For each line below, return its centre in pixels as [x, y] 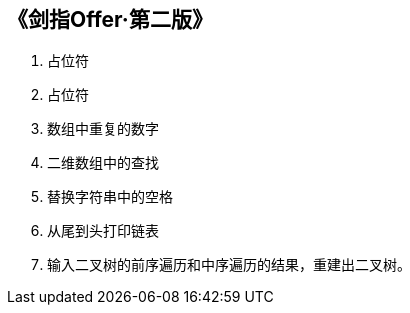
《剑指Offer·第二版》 [110, 19]
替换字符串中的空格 [110, 197]
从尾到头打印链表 [103, 231]
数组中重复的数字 [103, 129]
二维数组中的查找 [103, 163]
